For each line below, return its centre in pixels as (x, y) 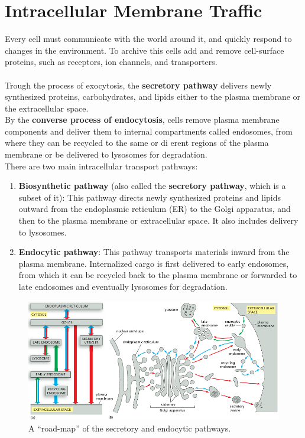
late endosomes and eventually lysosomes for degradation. (123, 286)
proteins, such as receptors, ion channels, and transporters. (111, 62)
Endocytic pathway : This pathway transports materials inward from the (154, 252)
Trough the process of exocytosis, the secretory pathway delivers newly (138, 85)
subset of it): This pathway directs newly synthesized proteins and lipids (150, 197)
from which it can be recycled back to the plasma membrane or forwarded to (158, 275)
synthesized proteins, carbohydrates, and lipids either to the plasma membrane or (153, 97)
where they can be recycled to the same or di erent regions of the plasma (137, 143)
